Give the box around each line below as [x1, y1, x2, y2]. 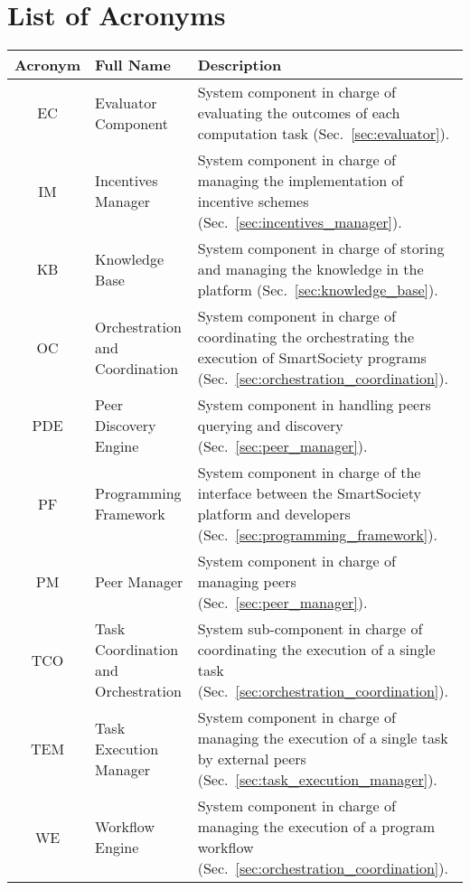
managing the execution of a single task [197, 727, 448, 749]
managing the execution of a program [197, 816, 436, 838]
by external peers [197, 748, 306, 770]
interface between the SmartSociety [197, 482, 421, 504]
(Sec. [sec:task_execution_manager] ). [197, 769, 437, 791]
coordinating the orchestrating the [197, 326, 415, 348]
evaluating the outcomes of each [197, 102, 400, 124]
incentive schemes [197, 191, 309, 212]
